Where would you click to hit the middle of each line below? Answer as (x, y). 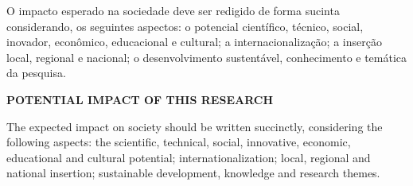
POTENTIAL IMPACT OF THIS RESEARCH (140, 99)
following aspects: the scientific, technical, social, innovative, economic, (179, 142)
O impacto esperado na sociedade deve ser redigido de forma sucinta (173, 10)
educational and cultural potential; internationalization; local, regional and (189, 157)
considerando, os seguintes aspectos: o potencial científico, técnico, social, (185, 26)
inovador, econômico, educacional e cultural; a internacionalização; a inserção (194, 42)
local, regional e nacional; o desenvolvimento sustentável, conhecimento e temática (207, 57)
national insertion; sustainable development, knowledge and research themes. (193, 173)
